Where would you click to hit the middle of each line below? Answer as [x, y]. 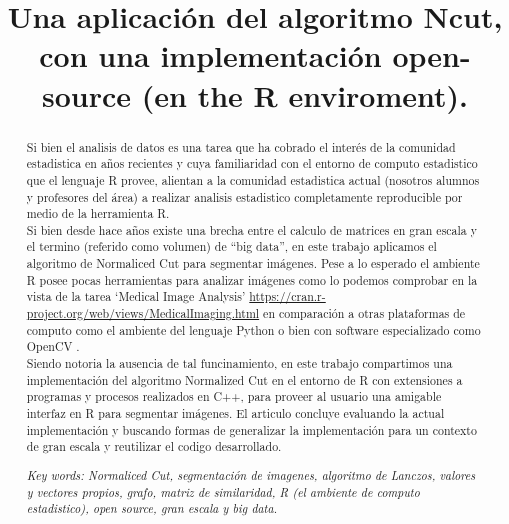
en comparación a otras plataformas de [364, 313]
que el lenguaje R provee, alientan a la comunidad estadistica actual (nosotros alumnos [253, 179]
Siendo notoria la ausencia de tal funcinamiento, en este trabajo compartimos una [239, 363]
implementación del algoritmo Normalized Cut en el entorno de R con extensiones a [244, 379]
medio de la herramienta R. [98, 213]
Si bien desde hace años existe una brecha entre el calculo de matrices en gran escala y [252, 229]
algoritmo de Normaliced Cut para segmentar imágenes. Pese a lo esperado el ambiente [253, 263]
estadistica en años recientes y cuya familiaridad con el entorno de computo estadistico [252, 163]
